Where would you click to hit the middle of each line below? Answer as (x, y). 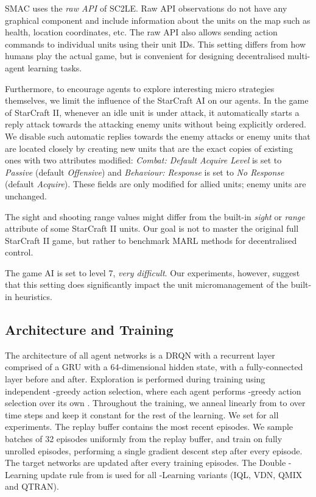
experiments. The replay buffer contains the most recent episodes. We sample (149, 427)
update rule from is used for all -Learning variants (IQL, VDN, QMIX (171, 474)
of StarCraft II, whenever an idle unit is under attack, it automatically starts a (152, 112)
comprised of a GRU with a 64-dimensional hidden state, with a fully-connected (154, 367)
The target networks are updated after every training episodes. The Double (146, 463)
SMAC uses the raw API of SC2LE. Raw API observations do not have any (146, 8)
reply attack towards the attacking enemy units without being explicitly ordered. (156, 124)
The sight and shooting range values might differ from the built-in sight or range (155, 216)
